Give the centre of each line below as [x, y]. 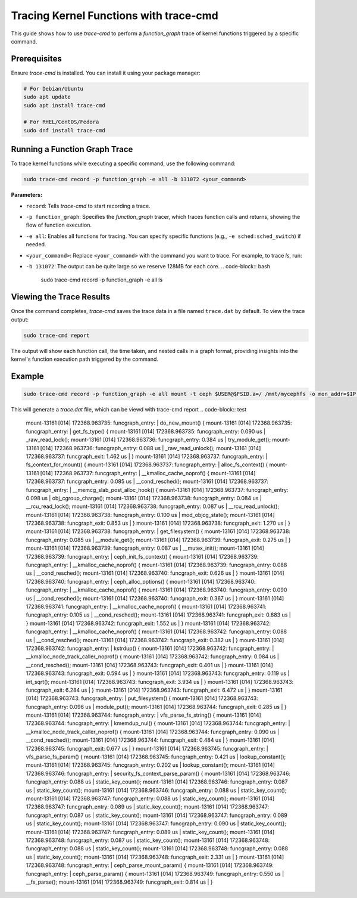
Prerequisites [36, 59]
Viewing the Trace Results [61, 297]
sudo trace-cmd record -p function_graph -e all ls [102, 280]
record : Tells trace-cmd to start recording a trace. [88, 206]
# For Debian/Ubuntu [53, 89]
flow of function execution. [59, 225]
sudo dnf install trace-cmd [64, 130]
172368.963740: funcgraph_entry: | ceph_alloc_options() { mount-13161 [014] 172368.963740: [141, 581]
